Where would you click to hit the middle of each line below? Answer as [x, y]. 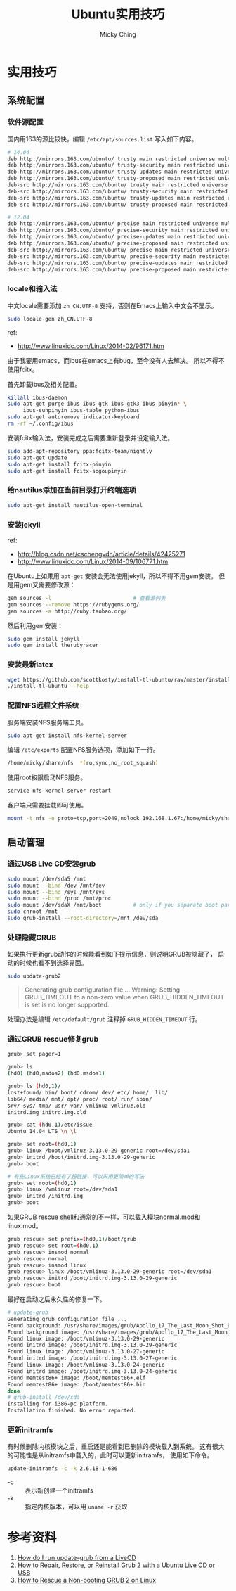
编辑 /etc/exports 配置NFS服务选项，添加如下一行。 [83, 750]
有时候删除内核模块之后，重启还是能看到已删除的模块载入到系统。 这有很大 [116, 1447]
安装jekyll [24, 525]
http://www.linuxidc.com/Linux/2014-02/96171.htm [91, 346]
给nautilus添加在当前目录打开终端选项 [72, 490]
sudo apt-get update [38, 458]
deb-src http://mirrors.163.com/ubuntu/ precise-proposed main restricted [119, 269]
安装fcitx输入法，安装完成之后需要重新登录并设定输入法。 [91, 437]
